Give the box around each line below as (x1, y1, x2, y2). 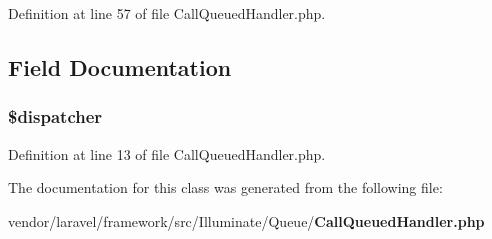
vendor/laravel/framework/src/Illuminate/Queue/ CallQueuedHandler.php (8, 210, 485, 231)
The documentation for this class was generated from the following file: (8, 177, 443, 198)
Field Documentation (8, 51, 232, 82)
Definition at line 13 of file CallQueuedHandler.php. (8, 143, 326, 164)
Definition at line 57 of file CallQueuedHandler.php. (8, 3, 326, 23)
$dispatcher (8, 104, 103, 129)
